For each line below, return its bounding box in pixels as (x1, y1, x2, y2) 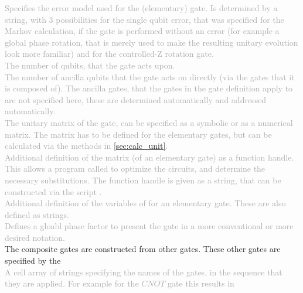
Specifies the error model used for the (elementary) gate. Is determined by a (5, 2, 278, 13)
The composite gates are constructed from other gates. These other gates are (5, 243, 281, 255)
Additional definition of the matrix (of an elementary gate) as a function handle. (5, 151, 294, 163)
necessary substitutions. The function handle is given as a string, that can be (5, 173, 281, 186)
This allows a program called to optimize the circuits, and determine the (5, 162, 265, 175)
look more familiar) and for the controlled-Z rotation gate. (5, 47, 214, 60)
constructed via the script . (5, 185, 102, 197)
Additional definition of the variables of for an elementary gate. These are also (5, 197, 286, 209)
